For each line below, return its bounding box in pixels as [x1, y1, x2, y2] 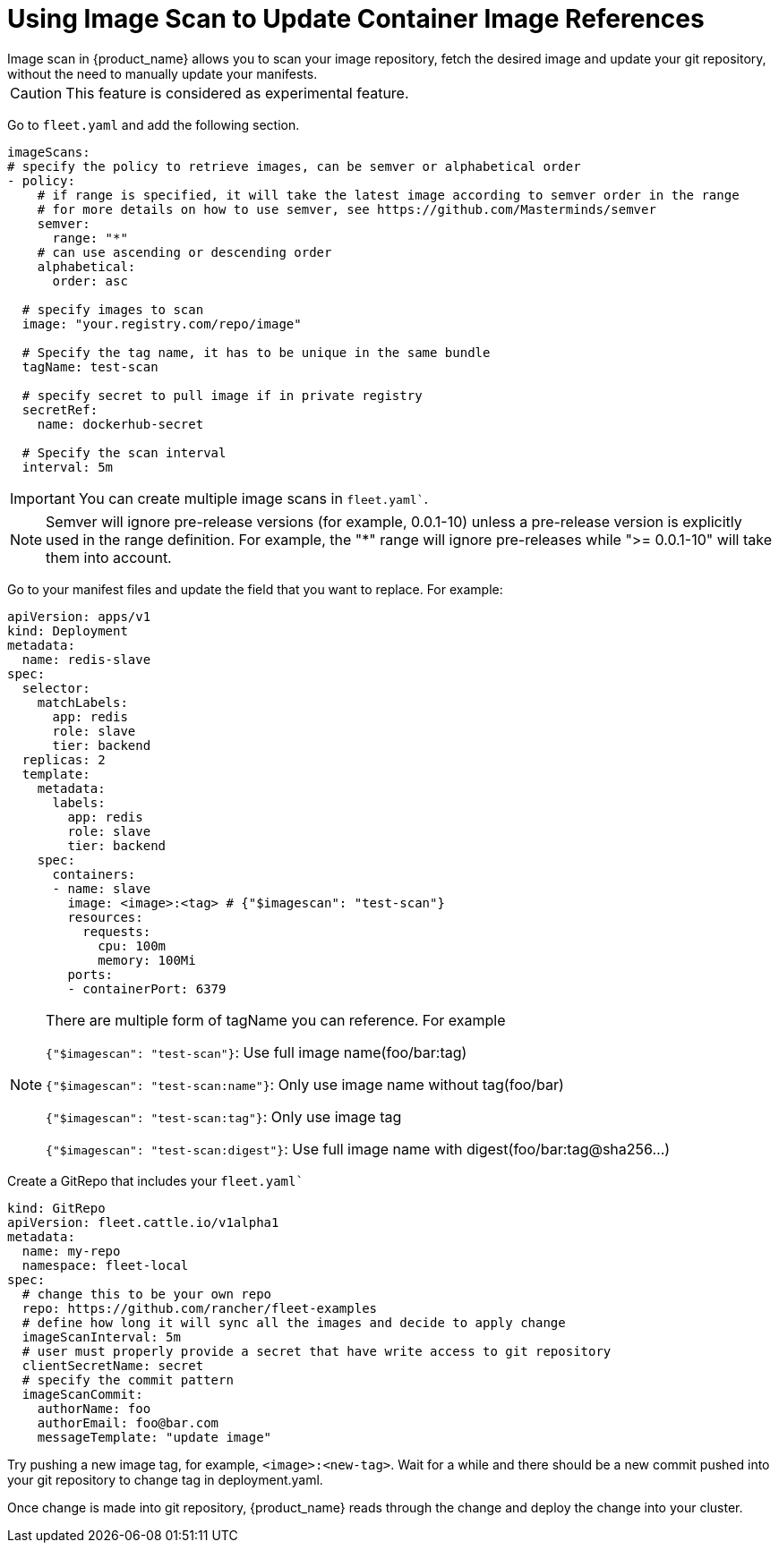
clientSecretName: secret [21, 1358, 204, 1373]
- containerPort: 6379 [67, 981, 227, 996]
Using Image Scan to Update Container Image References [7, 4, 705, 34]
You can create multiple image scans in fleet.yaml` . [78, 489, 429, 507]
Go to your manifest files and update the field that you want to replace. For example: [7, 581, 503, 597]
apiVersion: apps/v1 [7, 609, 151, 624]
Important [10, 489, 75, 507]
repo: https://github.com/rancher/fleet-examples [21, 1300, 378, 1316]
